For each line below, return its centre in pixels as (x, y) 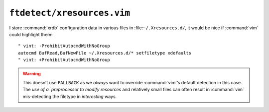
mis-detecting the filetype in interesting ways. (70, 96)
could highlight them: (31, 34)
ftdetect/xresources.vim (70, 13)
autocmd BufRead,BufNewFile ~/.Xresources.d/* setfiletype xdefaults (105, 53)
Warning (32, 73)
